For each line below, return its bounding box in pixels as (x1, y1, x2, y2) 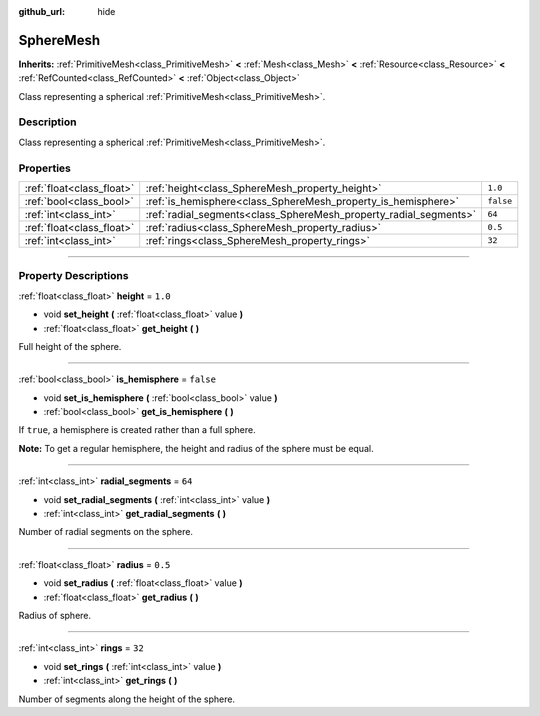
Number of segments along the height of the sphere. (18, 693, 235, 705)
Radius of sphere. (18, 609, 92, 621)
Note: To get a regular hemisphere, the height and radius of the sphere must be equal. (18, 442, 374, 454)
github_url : (18, 6, 65, 17)
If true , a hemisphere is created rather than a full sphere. (18, 424, 256, 436)
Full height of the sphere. (18, 340, 122, 352)
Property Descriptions (18, 269, 129, 283)
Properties (18, 161, 72, 175)
